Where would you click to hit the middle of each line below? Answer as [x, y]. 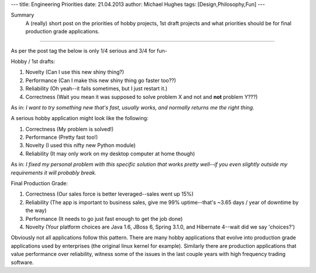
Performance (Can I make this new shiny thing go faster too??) [101, 80]
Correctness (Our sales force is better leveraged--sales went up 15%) [109, 194]
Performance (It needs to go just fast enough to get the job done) [104, 219]
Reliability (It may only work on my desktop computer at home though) [110, 153]
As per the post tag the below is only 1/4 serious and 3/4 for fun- [89, 50]
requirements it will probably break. [54, 172]
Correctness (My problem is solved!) [70, 129]
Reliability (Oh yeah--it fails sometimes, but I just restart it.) [97, 88]
